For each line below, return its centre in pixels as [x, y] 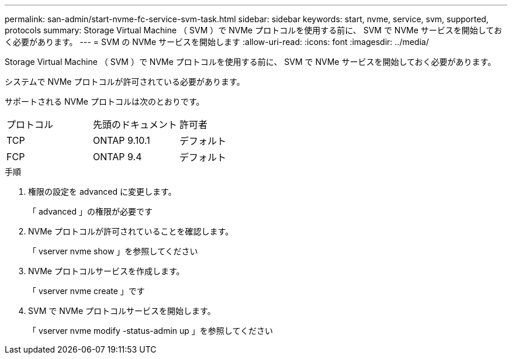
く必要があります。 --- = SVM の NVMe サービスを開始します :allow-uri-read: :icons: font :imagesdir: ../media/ [217, 42]
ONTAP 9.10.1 [122, 140]
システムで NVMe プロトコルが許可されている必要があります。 [125, 82]
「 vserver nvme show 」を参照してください [113, 251]
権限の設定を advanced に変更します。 [102, 191]
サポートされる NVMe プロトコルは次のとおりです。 [105, 101]
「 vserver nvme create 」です [87, 291]
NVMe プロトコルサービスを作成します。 [106, 271]
